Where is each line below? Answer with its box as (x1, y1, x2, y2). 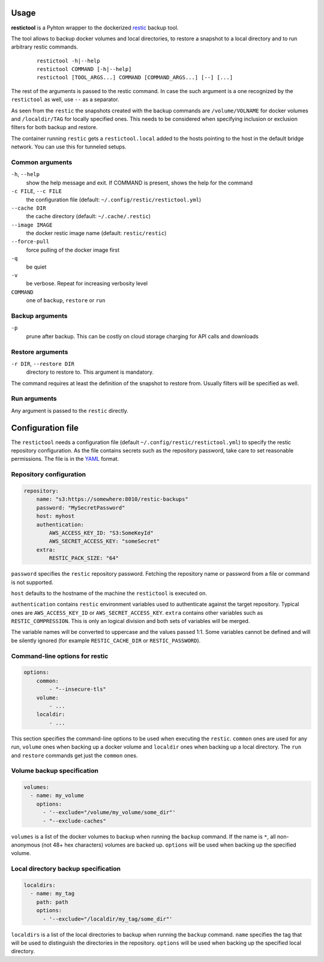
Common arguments (11, 158, 73, 166)
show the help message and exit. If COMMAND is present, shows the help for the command (26, 179, 253, 186)
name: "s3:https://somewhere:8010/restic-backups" (36, 496, 188, 503)
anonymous (11, 841, 40, 848)
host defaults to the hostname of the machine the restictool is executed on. (11, 589, 207, 597)
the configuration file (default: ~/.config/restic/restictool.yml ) (26, 196, 202, 203)
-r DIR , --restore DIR (11, 360, 75, 367)
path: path (36, 898, 68, 906)
